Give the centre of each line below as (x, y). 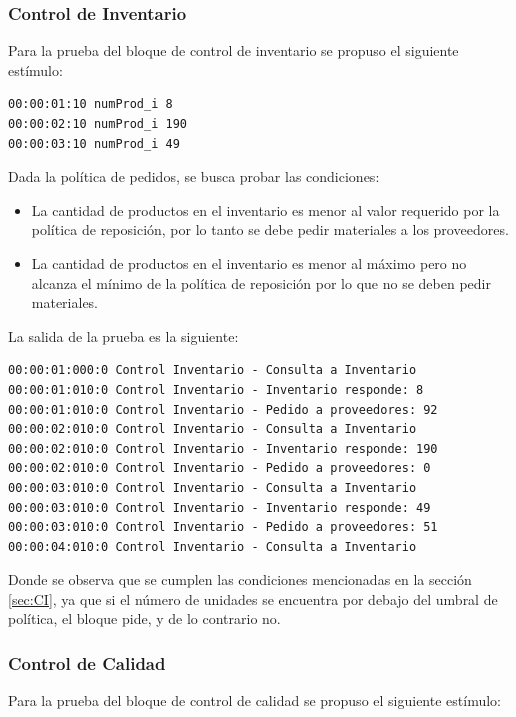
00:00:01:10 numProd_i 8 (90, 104)
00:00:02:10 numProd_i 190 (97, 124)
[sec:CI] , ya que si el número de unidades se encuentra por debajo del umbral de (253, 598)
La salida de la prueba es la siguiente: (123, 335)
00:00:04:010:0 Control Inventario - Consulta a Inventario (212, 546)
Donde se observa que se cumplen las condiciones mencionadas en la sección (240, 579)
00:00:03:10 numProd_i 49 (94, 143)
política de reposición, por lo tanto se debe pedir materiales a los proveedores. (270, 229)
